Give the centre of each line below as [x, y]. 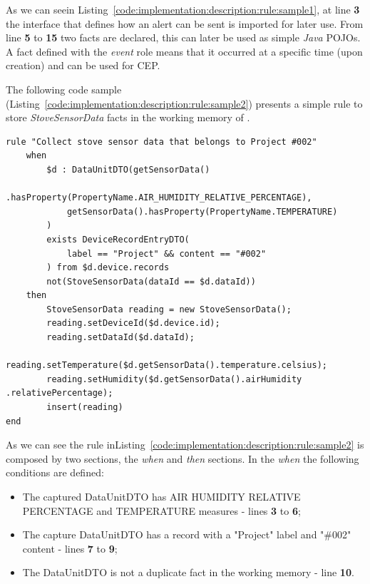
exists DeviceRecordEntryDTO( [118, 239]
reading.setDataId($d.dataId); [120, 338]
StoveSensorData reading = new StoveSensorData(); [169, 309]
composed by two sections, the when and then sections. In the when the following [183, 458]
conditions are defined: [55, 472]
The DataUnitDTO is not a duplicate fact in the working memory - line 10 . [188, 572]
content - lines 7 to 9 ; [70, 548]
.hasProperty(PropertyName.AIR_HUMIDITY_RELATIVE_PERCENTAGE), [159, 198]
